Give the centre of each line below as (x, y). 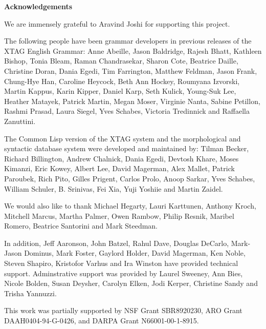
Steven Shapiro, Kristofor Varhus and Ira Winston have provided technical (121, 263)
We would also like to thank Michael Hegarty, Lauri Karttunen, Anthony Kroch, (130, 206)
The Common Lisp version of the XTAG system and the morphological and (123, 138)
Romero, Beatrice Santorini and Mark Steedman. (81, 226)
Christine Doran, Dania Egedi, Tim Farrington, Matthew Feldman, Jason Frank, (131, 70)
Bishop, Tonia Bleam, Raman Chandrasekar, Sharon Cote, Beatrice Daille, (121, 61)
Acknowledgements (38, 6)
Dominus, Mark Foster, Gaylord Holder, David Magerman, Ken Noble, (135, 253)
